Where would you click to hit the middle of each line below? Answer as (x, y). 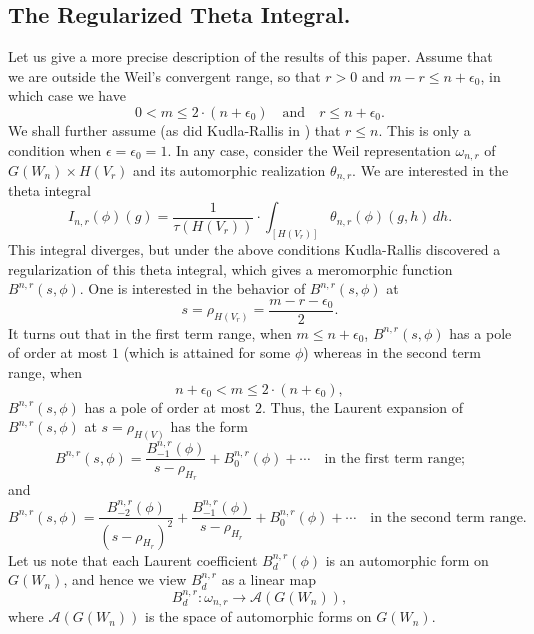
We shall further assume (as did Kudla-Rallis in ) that (174, 129)
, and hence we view (125, 579)
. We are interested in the (430, 170)
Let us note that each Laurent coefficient (133, 559)
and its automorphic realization (229, 170)
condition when (55, 149)
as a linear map (268, 579)
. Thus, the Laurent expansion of (362, 406)
